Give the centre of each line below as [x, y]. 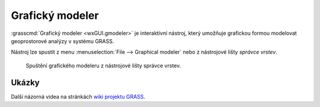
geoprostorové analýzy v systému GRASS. [63, 41]
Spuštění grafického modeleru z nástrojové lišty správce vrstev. [103, 66]
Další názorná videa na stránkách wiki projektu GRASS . [78, 96]
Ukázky [25, 82]
